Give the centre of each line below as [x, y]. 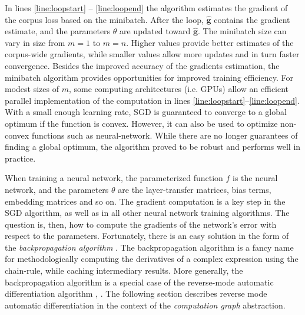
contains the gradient [252, 19]
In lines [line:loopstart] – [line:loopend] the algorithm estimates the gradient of [146, 8]
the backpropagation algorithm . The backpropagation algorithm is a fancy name [149, 247]
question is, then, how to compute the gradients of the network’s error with [141, 224]
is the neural [255, 178]
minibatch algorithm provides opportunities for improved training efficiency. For [149, 77]
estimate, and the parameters [58, 31]
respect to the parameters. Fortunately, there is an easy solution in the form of [147, 236]
